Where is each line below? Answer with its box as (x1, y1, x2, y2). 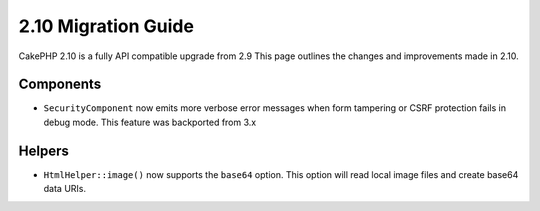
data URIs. (43, 183, 87, 195)
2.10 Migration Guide (18, 15, 195, 37)
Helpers (18, 142, 69, 159)
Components (18, 76, 102, 93)
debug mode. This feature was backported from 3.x (43, 116, 257, 128)
